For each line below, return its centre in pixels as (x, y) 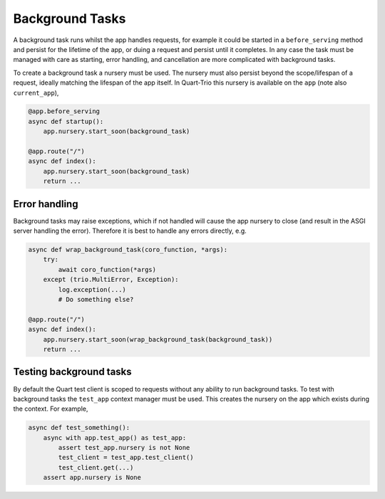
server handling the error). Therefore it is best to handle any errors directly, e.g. (130, 231)
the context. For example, (51, 409)
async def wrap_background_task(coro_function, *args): (128, 250)
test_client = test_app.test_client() (126, 458)
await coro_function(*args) (107, 269)
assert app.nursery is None (92, 478)
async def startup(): (66, 121)
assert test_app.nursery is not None (124, 448)
